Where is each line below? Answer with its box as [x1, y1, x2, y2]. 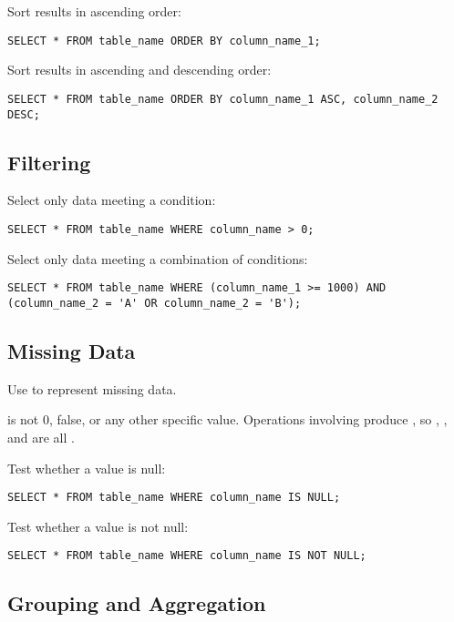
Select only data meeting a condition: [7, 190, 216, 209]
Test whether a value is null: [7, 458, 166, 477]
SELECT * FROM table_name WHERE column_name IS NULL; [7, 491, 341, 505]
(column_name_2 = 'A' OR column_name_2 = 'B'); [7, 296, 302, 310]
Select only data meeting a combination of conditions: [7, 249, 308, 268]
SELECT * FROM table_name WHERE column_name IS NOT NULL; [7, 549, 366, 563]
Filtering [7, 148, 91, 176]
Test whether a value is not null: [7, 516, 189, 535]
